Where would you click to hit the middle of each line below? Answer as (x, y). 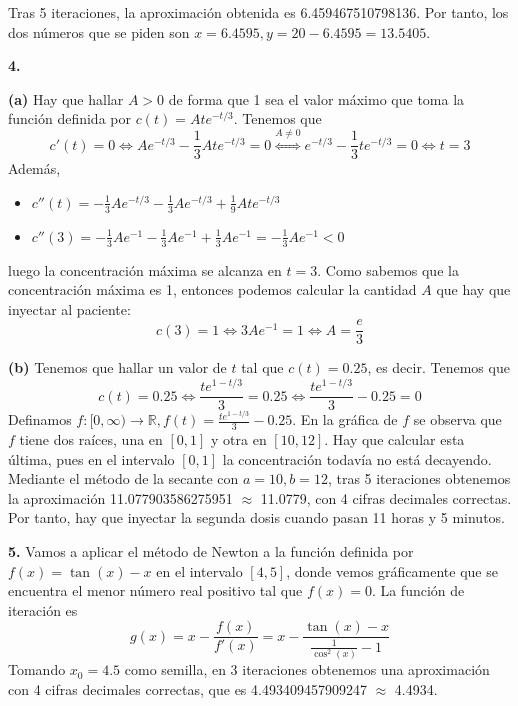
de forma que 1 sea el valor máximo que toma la (316, 98)
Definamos (40, 419)
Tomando (37, 669)
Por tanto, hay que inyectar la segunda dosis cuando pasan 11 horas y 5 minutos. (256, 517)
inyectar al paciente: (69, 308)
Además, (34, 168)
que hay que (473, 289)
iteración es (43, 609)
